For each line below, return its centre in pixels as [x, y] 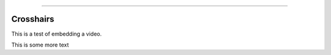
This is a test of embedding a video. [57, 34]
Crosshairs [33, 19]
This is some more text [40, 45]
